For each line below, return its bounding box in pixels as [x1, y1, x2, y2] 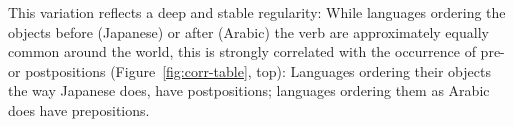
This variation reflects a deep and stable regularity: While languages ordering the [8, 2, 506, 22]
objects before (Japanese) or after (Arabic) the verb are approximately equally [8, 21, 489, 42]
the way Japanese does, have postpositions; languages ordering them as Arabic [8, 80, 490, 101]
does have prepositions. [8, 99, 150, 120]
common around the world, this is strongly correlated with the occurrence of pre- [8, 41, 505, 62]
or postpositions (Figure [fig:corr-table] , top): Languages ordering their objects [8, 60, 491, 81]
